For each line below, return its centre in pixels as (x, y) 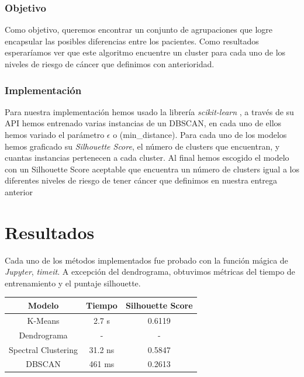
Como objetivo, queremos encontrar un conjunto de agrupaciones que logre (139, 30)
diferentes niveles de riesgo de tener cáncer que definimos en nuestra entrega (141, 180)
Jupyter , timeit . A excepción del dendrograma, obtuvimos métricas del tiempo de (150, 271)
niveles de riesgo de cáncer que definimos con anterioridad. (110, 64)
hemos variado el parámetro (55, 134)
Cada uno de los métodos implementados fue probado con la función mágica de (146, 260)
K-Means (43, 320)
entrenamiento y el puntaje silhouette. (73, 283)
